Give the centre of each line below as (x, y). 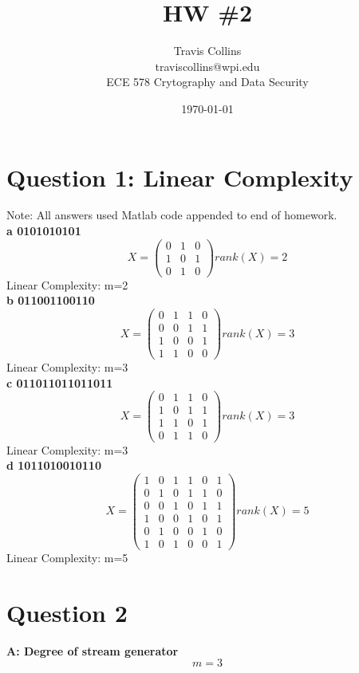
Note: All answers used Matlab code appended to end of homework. (172, 215)
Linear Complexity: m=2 (67, 284)
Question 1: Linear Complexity (180, 177)
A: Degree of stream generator (93, 650)
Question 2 (67, 612)
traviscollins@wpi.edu (207, 66)
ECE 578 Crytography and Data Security (207, 82)
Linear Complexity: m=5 (67, 557)
